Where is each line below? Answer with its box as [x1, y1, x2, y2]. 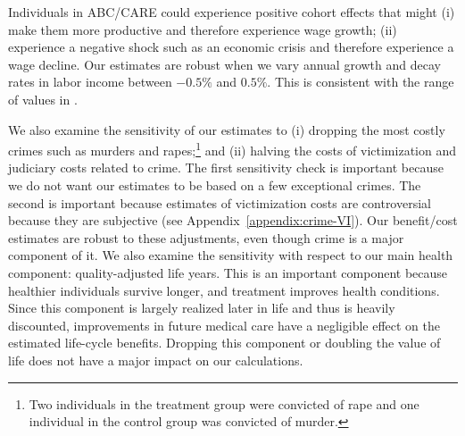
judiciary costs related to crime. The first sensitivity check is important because [8, 158, 444, 177]
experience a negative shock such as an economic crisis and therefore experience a [8, 38, 454, 56]
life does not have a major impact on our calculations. [8, 350, 303, 369]
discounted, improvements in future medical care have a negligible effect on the [8, 315, 441, 334]
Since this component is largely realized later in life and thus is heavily [8, 298, 395, 317]
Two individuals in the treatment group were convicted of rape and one [29, 394, 419, 413]
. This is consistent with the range [267, 72, 454, 91]
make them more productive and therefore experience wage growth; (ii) [8, 20, 397, 38]
